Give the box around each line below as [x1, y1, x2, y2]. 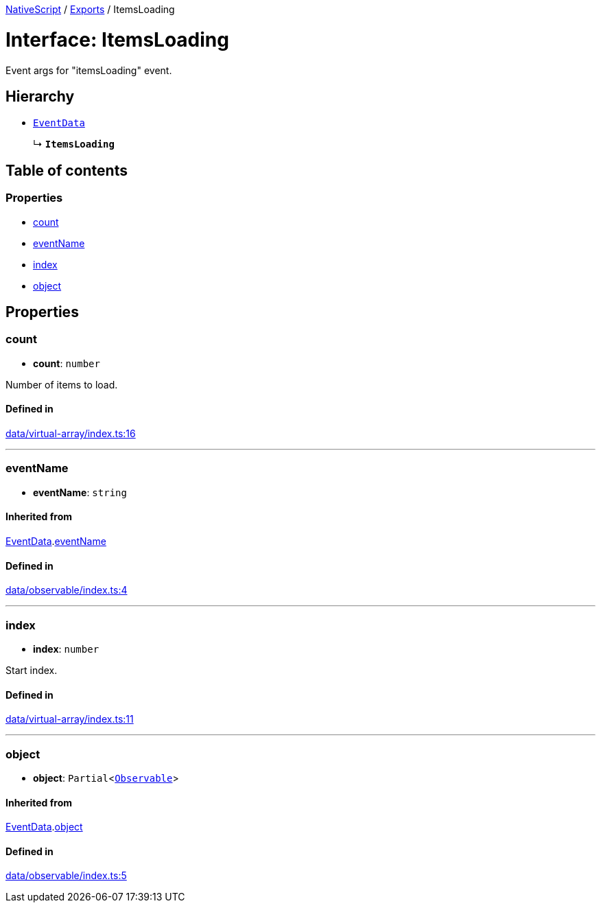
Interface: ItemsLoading [5, 27, 229, 51]
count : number [33, 357, 100, 369]
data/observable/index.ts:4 [5, 584, 128, 596]
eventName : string [33, 486, 127, 498]
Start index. [5, 664, 58, 676]
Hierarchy [5, 87, 75, 105]
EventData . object [5, 821, 83, 833]
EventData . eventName [5, 535, 106, 547]
